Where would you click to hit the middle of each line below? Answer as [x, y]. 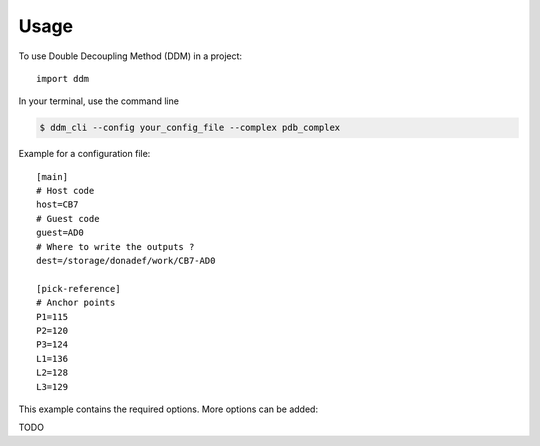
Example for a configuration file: [84, 154]
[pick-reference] [78, 288]
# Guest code [68, 218]
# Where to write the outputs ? [115, 246]
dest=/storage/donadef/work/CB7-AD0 [126, 261]
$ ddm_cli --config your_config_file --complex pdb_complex [190, 128]
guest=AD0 [60, 233]
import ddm [63, 78]
